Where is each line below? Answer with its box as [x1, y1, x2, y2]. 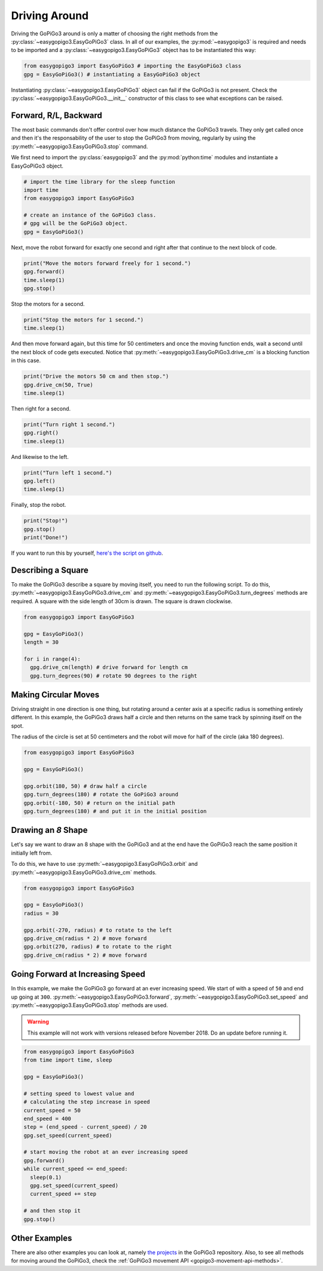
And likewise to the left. [11, 453, 69, 460]
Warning [27, 1018, 49, 1026]
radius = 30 [23, 910, 59, 917]
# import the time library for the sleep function [23, 178, 176, 185]
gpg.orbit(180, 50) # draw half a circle [23, 783, 147, 789]
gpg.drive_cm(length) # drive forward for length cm [30, 664, 188, 671]
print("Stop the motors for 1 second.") [23, 316, 144, 323]
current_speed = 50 [23, 1107, 81, 1114]
